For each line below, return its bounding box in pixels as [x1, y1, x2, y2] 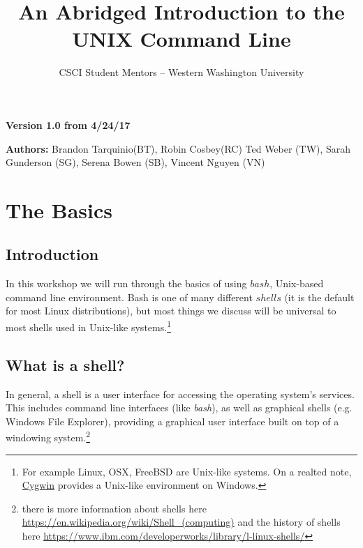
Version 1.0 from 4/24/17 [6, 117, 131, 132]
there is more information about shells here [22, 501, 207, 515]
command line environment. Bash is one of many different [6, 289, 253, 304]
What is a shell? [6, 353, 125, 375]
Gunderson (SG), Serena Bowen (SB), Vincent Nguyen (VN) [6, 155, 265, 169]
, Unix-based [269, 276, 324, 291]
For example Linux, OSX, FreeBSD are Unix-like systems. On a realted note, [22, 464, 352, 478]
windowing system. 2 [6, 428, 91, 444]
